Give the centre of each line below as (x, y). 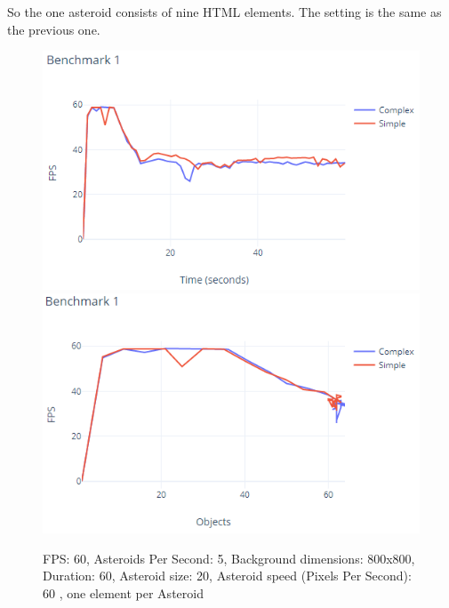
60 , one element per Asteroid (123, 592)
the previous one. (54, 29)
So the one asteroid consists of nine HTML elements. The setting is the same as (224, 12)
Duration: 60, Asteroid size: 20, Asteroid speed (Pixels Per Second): (227, 576)
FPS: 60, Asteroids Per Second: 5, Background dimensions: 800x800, (229, 558)
